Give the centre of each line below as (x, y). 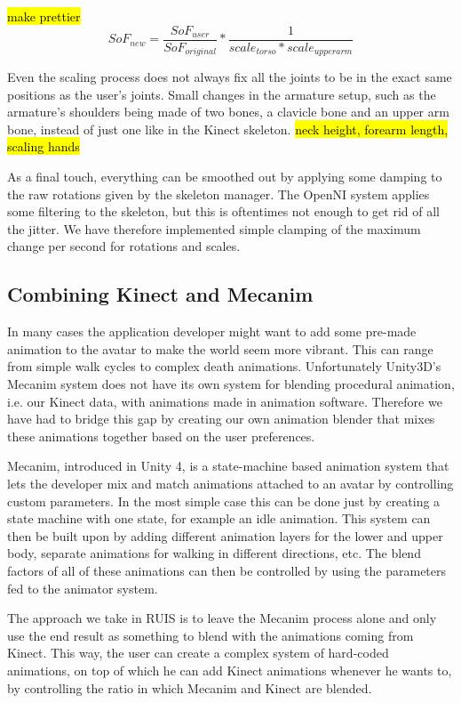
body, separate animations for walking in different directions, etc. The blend (214, 553)
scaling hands (44, 146)
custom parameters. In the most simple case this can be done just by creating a (224, 501)
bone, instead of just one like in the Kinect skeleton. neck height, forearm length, (228, 129)
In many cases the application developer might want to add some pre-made (212, 331)
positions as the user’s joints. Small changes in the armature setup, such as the (222, 94)
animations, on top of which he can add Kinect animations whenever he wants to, (230, 670)
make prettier (44, 16)
